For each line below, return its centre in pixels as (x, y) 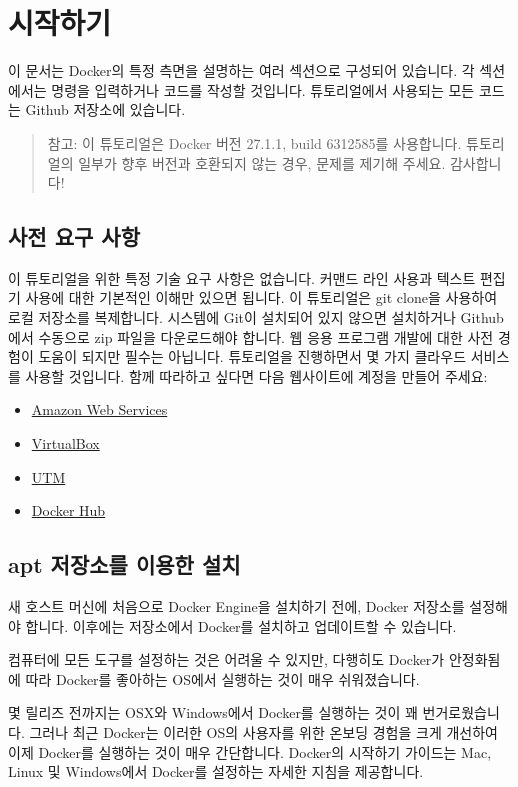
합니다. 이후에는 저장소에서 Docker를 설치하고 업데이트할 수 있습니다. (241, 625)
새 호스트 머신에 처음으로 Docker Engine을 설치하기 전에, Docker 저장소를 (236, 606)
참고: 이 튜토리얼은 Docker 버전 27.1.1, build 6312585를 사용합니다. (254, 142)
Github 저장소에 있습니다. (105, 109)
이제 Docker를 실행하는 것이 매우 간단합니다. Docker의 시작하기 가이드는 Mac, (250, 751)
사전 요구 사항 (74, 236)
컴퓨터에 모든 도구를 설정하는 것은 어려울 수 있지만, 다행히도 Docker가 (226, 659)
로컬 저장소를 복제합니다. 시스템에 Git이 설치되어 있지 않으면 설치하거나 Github (256, 317)
